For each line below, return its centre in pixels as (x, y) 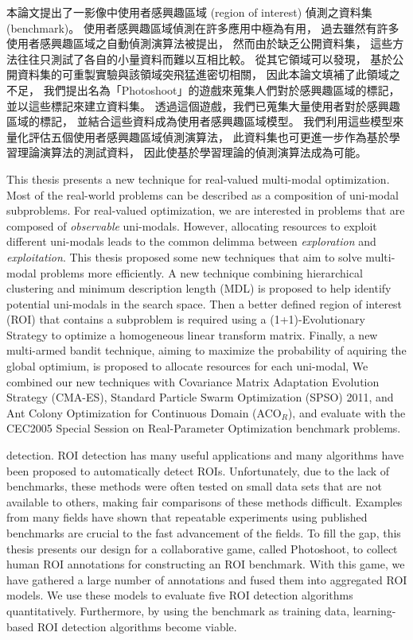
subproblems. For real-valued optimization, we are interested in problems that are (206, 210)
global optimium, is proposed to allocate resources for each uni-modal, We (187, 366)
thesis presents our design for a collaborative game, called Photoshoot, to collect (202, 548)
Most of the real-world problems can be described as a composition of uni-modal (203, 194)
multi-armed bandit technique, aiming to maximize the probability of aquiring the (206, 350)
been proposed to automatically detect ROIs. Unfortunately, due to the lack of (198, 470)
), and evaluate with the (347, 412)
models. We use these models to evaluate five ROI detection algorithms (180, 595)
